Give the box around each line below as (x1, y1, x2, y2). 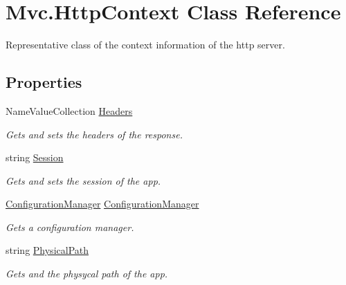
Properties (6, 71, 82, 93)
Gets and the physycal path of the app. (6, 266, 168, 281)
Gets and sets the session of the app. (6, 173, 161, 187)
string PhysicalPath (6, 243, 89, 257)
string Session (6, 150, 64, 165)
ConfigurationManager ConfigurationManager (6, 196, 199, 211)
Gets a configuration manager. (6, 219, 134, 234)
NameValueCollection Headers (6, 103, 133, 118)
